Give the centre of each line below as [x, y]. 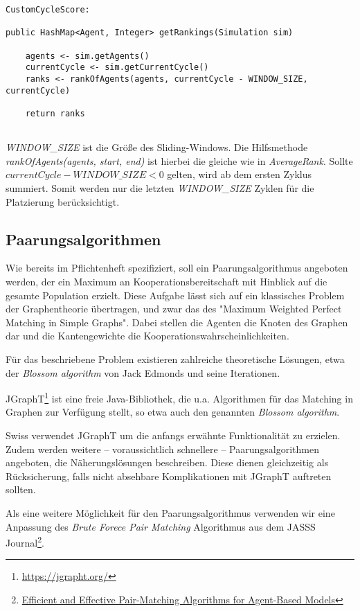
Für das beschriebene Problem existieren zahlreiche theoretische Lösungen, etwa [175, 358]
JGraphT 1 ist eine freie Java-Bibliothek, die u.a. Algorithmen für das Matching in [179, 397]
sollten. [21, 489]
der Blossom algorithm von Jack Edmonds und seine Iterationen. [143, 372]
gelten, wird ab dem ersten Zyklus [240, 174]
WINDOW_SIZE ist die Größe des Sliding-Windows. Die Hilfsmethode [157, 147]
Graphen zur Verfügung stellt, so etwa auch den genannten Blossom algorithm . [173, 412]
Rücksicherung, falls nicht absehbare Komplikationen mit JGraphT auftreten [169, 476]
